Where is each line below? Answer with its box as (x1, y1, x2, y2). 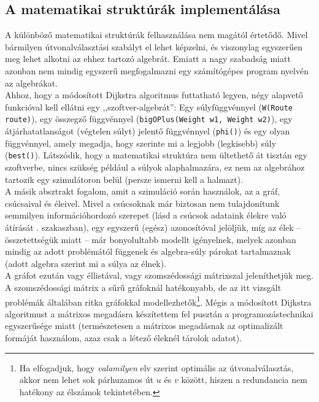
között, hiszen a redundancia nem (181, 373, 307, 386)
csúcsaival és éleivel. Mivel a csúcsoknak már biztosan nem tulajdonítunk (5, 196, 280, 209)
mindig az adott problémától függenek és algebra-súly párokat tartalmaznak (5, 245, 291, 258)
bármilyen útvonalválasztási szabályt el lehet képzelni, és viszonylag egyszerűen (5, 40, 303, 53)
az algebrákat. (5, 76, 58, 89)
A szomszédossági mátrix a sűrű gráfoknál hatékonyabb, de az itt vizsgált (5, 280, 282, 293)
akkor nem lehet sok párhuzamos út (19, 373, 154, 386)
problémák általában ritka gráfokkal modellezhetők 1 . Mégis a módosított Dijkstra (5, 293, 312, 308)
